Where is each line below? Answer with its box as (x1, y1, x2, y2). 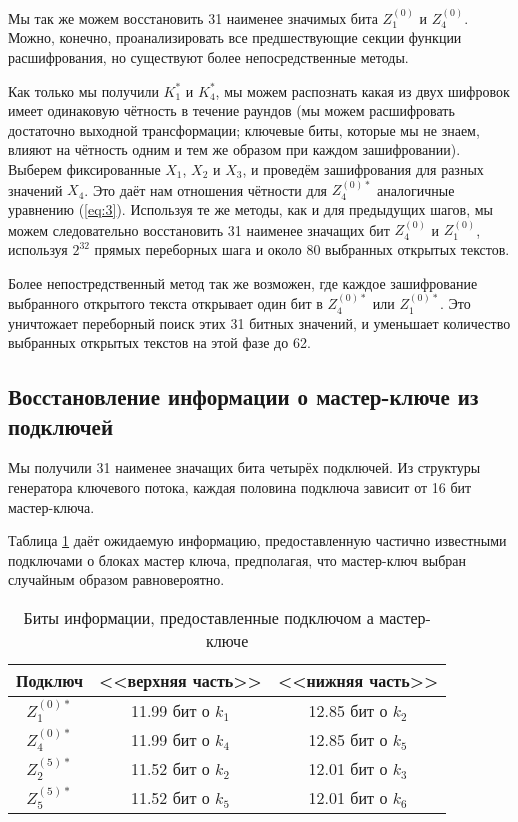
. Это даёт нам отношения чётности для (84, 179, 328, 200)
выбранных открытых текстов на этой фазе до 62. (8, 332, 311, 353)
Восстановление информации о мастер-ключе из (8, 381, 479, 412)
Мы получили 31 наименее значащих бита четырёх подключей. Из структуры (8, 457, 481, 478)
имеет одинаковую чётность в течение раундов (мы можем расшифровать (8, 100, 455, 121)
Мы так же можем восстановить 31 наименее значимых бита (8, 7, 378, 28)
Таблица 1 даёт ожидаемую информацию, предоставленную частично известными (8, 530, 507, 551)
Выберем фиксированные (8, 158, 161, 179)
